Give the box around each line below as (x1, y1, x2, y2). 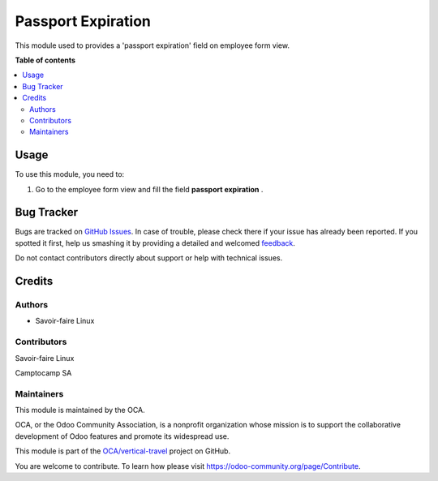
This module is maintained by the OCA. (15, 406, 145, 415)
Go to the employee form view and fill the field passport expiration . (35, 184, 264, 194)
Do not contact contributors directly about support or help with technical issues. (15, 253, 283, 263)
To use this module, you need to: (15, 170, 125, 179)
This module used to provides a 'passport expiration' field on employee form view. (15, 41, 290, 50)
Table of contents (15, 55, 76, 65)
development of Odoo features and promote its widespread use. (15, 431, 230, 441)
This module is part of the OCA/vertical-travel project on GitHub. (15, 446, 231, 456)
